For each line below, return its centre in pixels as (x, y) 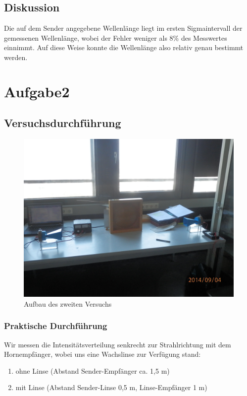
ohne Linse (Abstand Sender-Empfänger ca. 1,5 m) (93, 370)
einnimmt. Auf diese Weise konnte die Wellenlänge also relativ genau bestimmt (124, 47)
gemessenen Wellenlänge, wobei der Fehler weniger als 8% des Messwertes (116, 37)
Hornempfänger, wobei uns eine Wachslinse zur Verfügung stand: (102, 354)
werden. (16, 57)
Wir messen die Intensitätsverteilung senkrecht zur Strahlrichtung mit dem (118, 344)
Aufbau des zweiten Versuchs (68, 303)
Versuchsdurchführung (63, 123)
